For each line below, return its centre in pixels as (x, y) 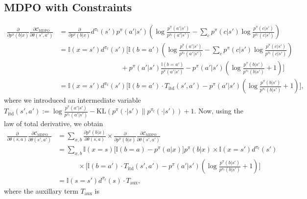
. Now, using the (219, 111)
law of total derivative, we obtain (54, 123)
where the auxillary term (41, 190)
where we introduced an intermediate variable (72, 100)
